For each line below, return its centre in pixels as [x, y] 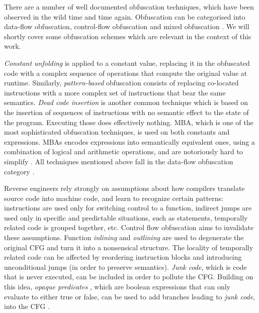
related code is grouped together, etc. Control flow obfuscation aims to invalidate [129, 227]
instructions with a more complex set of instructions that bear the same [115, 92]
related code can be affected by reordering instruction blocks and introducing [123, 257]
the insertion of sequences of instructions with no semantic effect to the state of [126, 112]
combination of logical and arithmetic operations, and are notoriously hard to [123, 151]
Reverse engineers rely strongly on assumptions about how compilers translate [124, 188]
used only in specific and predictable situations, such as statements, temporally [126, 217]
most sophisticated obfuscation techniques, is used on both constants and [117, 132]
